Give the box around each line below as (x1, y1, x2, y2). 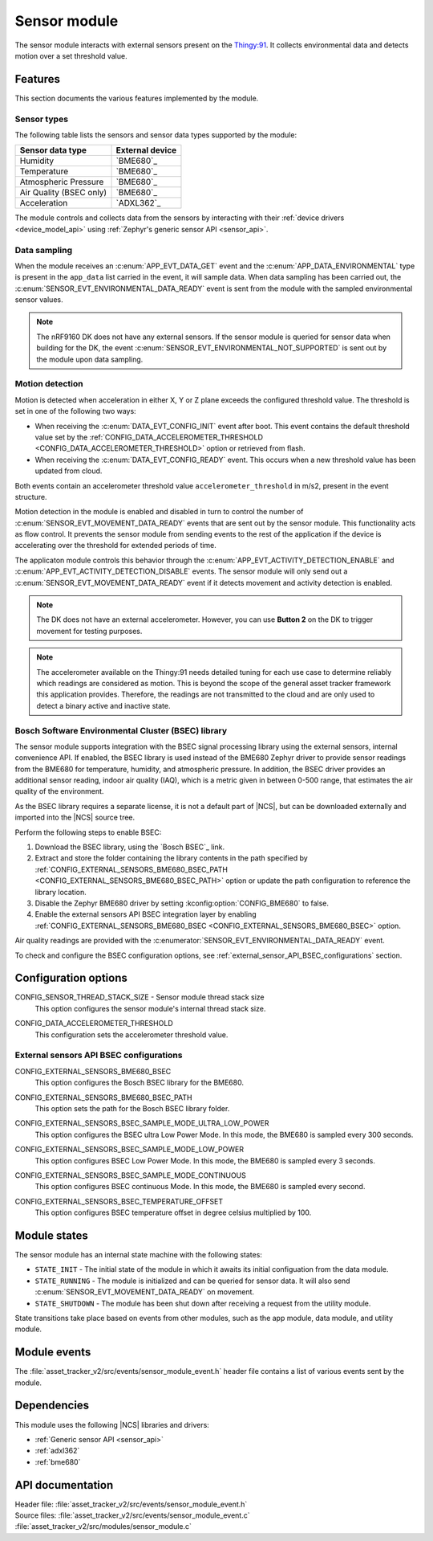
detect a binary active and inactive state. (36, 701, 171, 710)
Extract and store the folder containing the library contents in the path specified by (34, 853, 308, 863)
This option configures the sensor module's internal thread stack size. (34, 1003, 266, 1013)
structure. (14, 492, 47, 501)
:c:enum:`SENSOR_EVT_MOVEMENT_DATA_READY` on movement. (34, 1287, 255, 1297)
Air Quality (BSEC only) (19, 187, 107, 198)
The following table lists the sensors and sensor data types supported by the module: (14, 129, 297, 140)
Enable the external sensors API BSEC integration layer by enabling (34, 909, 257, 919)
